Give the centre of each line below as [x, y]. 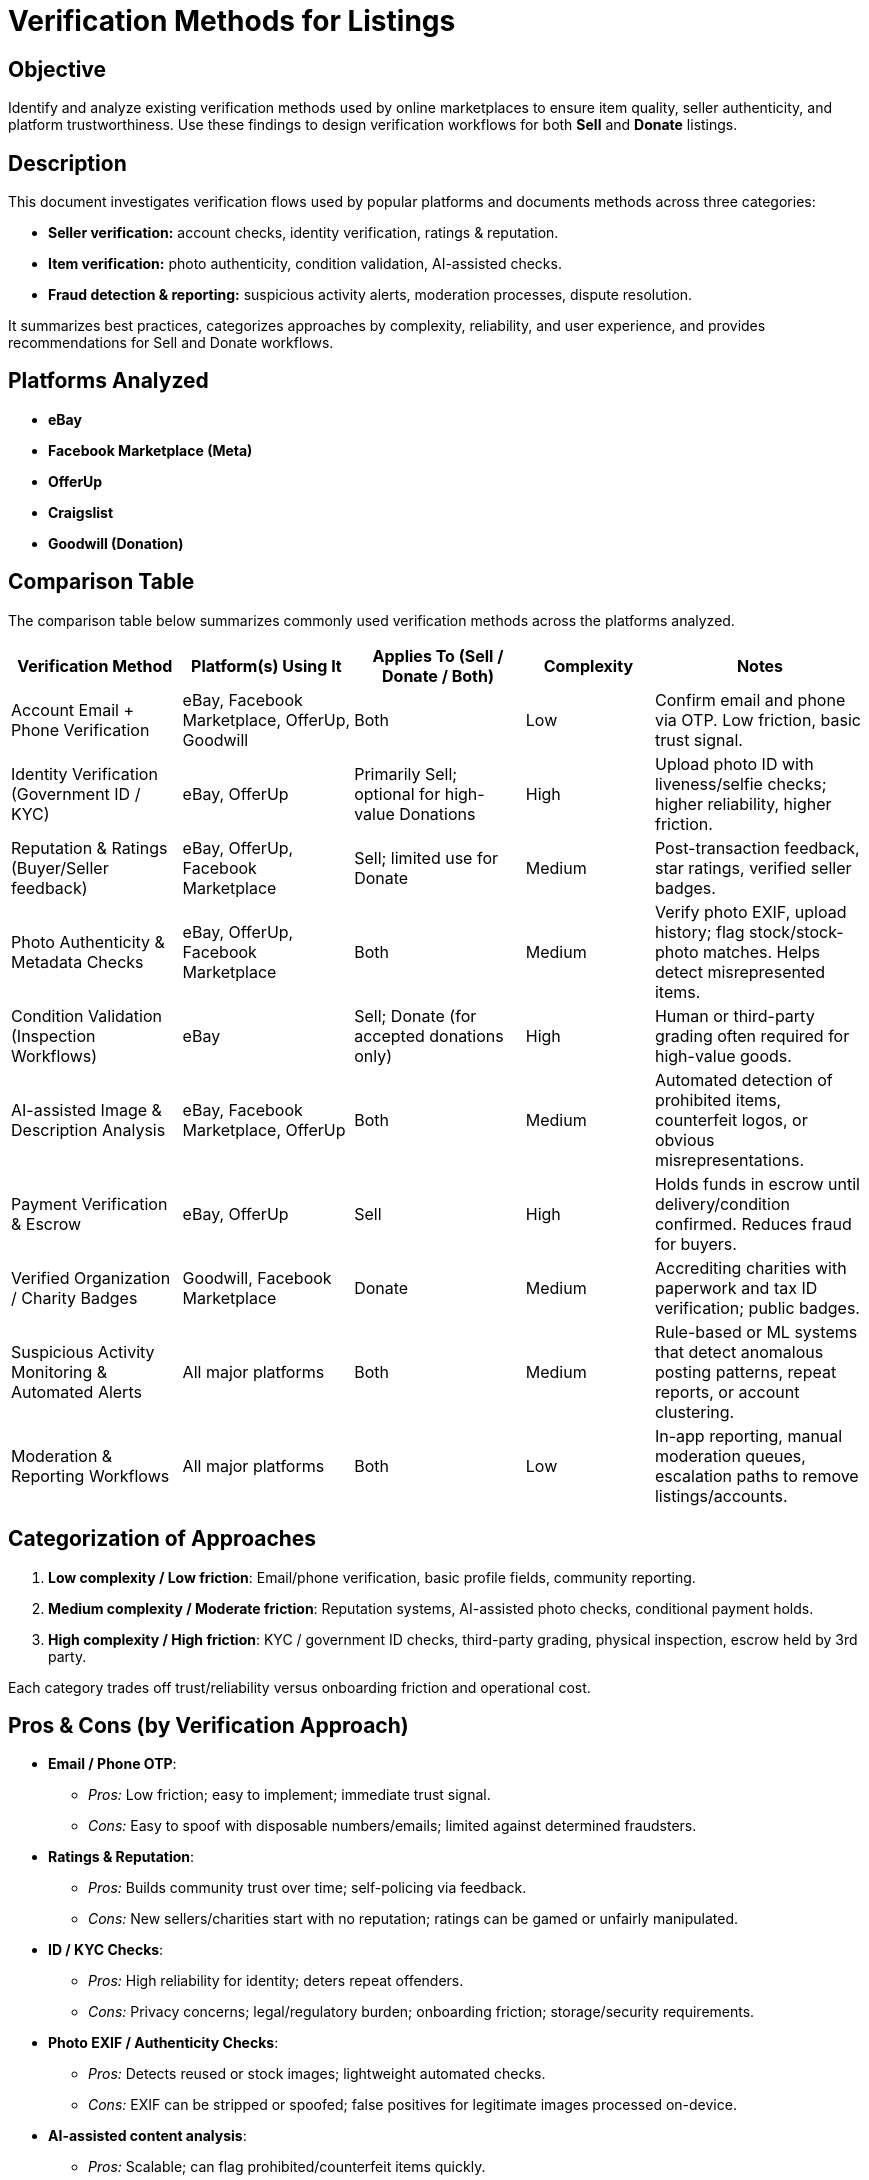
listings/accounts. [721, 1495]
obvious [684, 1139]
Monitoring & [59, 1371]
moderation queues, [730, 1455]
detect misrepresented [740, 971]
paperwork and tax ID [736, 1287]
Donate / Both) [438, 675]
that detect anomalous [739, 1351]
